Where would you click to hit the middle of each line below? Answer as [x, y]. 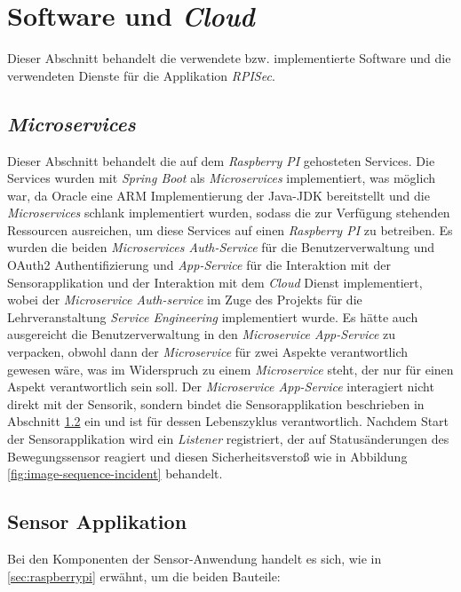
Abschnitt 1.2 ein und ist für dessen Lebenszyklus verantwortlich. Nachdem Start [228, 421]
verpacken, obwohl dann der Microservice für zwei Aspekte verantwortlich [208, 352]
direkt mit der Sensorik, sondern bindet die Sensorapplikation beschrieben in [216, 403]
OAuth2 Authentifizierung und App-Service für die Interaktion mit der [199, 265]
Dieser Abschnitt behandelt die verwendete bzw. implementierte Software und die [229, 58]
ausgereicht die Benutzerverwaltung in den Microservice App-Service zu [202, 334]
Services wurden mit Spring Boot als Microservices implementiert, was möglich [221, 178]
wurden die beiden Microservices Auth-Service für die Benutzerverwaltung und [221, 247]
